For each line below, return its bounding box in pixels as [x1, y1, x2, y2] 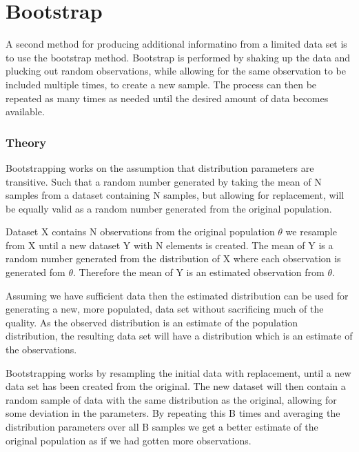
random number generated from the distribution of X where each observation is [6, 251, 341, 266]
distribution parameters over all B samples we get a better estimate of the [6, 420, 318, 433]
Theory [6, 133, 47, 150]
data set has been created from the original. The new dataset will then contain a [6, 379, 346, 393]
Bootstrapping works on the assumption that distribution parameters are [6, 160, 314, 175]
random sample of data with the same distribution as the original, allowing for [6, 392, 337, 406]
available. [6, 104, 45, 119]
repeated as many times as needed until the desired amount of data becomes [6, 90, 329, 105]
